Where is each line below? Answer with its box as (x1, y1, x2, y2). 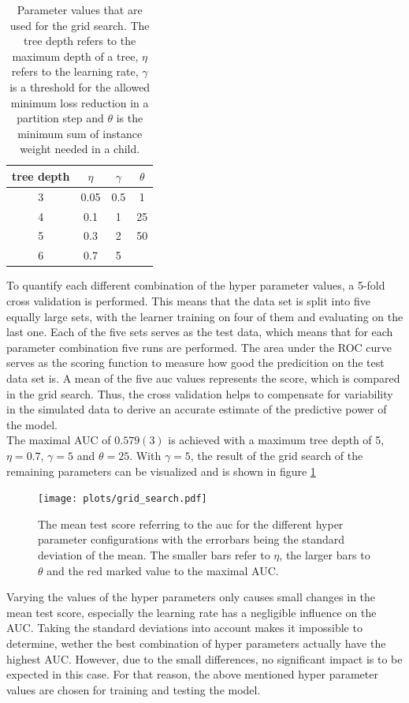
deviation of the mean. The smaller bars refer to (38, 546, 270, 563)
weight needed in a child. (20, 140, 140, 157)
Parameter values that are (17, 2, 143, 17)
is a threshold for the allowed (9, 78, 151, 95)
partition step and (17, 110, 104, 126)
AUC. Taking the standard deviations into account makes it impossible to (6, 619, 363, 636)
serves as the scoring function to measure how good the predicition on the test (6, 354, 385, 371)
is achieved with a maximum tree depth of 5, (168, 432, 385, 448)
